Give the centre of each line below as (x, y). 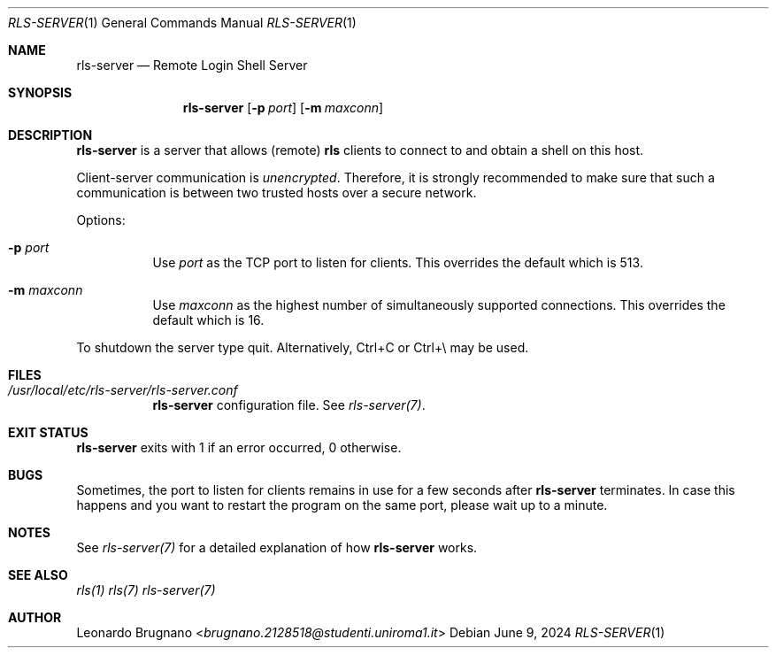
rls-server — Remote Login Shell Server (192, 65)
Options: (101, 220)
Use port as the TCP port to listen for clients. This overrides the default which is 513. (398, 262)
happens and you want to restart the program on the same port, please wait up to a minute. (342, 505)
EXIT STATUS (48, 432)
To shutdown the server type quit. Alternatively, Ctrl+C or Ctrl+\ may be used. (303, 347)
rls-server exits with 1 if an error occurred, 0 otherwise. (239, 447)
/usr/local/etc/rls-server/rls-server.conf (123, 390)
